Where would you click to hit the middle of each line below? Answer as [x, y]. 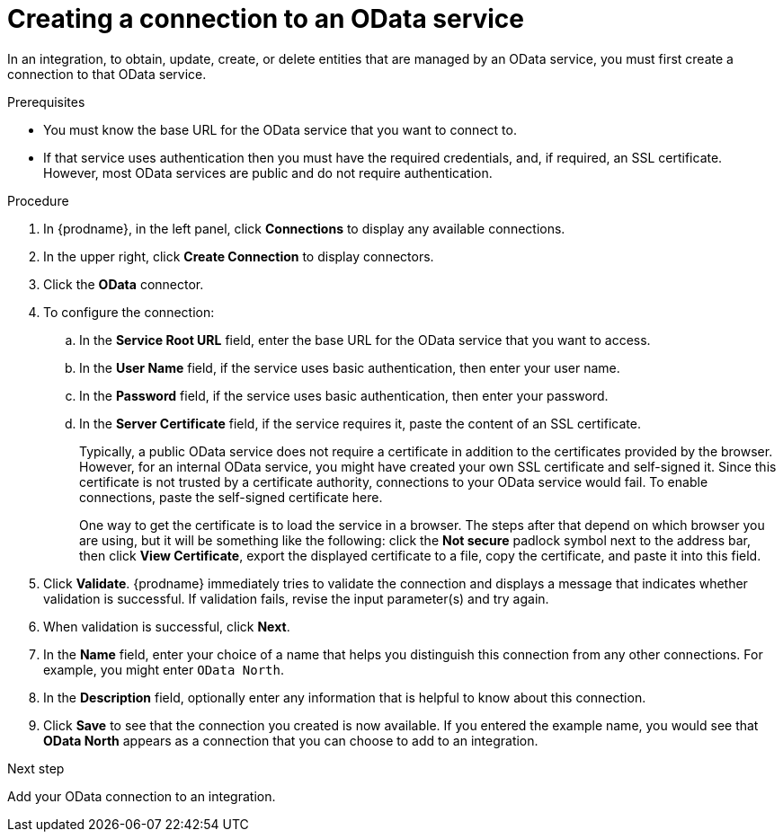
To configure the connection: [129, 312]
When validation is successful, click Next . [167, 626]
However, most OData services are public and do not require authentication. [268, 172]
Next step [36, 768]
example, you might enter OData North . [164, 669]
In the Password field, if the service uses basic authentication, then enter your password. [344, 395]
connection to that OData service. [107, 74]
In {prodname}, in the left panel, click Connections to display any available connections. [304, 228]
